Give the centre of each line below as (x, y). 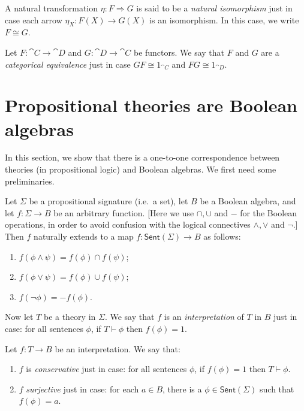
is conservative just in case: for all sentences (106, 369)
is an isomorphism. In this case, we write (224, 19)
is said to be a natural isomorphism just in (214, 8)
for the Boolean (269, 212)
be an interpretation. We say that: (118, 348)
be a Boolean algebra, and (248, 201)
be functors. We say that (179, 52)
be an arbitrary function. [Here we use (124, 212)
